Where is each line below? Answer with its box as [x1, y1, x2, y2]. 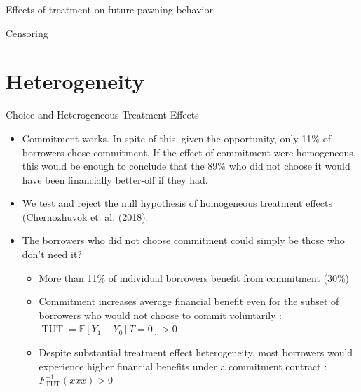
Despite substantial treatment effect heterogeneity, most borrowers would [39, 345, 353, 360]
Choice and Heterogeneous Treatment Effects [6, 107, 199, 122]
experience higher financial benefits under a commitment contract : [39, 358, 327, 373]
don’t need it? [22, 247, 82, 262]
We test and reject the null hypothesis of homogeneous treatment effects [22, 196, 332, 210]
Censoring [6, 25, 48, 40]
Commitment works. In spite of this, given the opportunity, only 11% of [22, 130, 331, 145]
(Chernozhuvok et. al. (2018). [22, 209, 149, 224]
